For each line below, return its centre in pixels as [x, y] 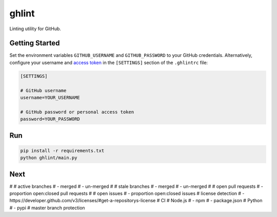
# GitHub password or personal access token [77, 112]
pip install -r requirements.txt [62, 150]
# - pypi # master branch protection [47, 208]
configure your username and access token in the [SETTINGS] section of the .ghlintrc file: [108, 62]
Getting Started [35, 43]
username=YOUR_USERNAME [50, 97]
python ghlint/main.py [49, 158]
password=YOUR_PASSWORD [50, 119]
